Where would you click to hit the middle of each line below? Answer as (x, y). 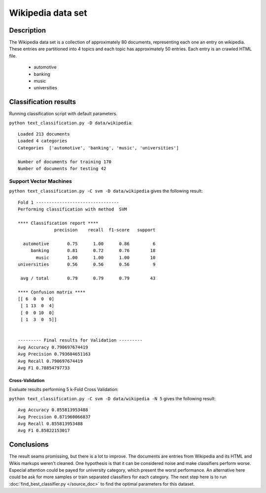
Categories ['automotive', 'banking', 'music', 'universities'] (99, 148)
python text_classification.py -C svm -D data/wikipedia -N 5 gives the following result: (113, 398)
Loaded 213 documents (44, 134)
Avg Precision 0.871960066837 (54, 417)
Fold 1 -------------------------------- (68, 202)
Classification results (43, 102)
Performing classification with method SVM (73, 209)
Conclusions (29, 444)
